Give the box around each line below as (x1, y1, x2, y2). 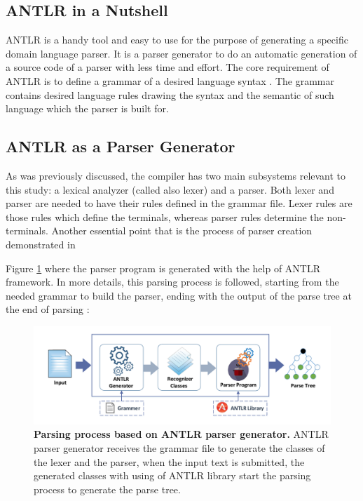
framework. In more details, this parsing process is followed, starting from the (6, 274, 339, 289)
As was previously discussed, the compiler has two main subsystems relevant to (6, 168, 346, 182)
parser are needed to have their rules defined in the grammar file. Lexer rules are (6, 196, 352, 211)
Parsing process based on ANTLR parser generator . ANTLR (34, 427, 329, 441)
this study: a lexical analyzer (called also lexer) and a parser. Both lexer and (6, 182, 334, 196)
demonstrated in (6, 236, 76, 251)
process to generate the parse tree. (34, 481, 181, 496)
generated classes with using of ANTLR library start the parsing (34, 468, 311, 483)
